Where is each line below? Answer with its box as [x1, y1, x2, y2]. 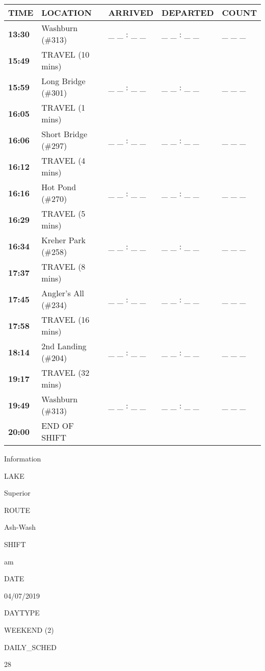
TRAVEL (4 [41, 154, 86, 166]
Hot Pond [41, 181, 76, 193]
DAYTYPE [4, 607, 40, 618]
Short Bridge [41, 128, 88, 140]
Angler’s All [41, 287, 85, 299]
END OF [41, 420, 74, 431]
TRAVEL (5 [41, 208, 86, 219]
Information [4, 453, 41, 463]
